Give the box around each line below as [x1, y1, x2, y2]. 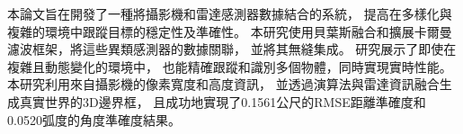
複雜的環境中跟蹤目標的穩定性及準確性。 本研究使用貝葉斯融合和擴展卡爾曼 [7, 22, 452, 40]
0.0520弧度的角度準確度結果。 [7, 110, 181, 129]
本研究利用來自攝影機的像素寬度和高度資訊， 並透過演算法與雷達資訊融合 [7, 75, 440, 94]
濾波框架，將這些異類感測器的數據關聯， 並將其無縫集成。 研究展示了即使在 [7, 40, 457, 58]
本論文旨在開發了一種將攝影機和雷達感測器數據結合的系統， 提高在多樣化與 [7, 4, 452, 22]
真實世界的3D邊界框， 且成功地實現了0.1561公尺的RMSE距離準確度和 [19, 92, 426, 111]
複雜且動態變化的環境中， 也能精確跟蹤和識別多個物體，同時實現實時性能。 [7, 57, 452, 76]
